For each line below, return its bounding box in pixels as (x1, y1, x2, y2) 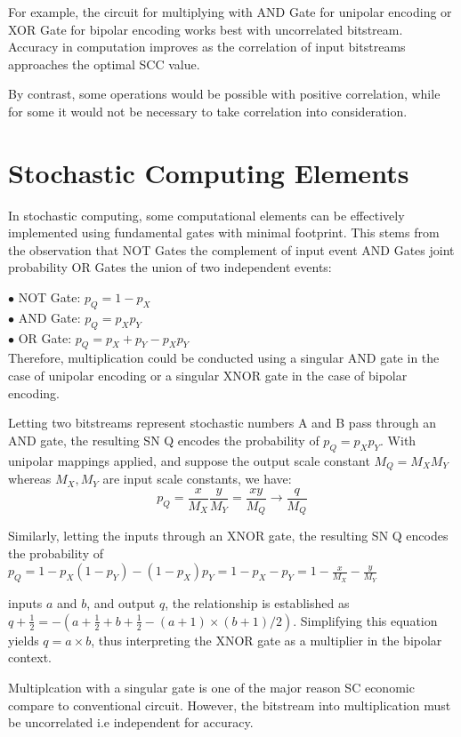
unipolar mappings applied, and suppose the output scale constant (8, 451, 370, 469)
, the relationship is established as (165, 594, 350, 613)
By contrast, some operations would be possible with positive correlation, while (8, 84, 441, 103)
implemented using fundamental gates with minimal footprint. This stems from (8, 223, 440, 242)
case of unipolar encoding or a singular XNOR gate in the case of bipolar (8, 366, 408, 385)
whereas (8, 469, 52, 488)
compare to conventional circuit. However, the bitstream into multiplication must (8, 695, 451, 714)
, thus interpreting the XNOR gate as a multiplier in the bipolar (91, 630, 442, 649)
